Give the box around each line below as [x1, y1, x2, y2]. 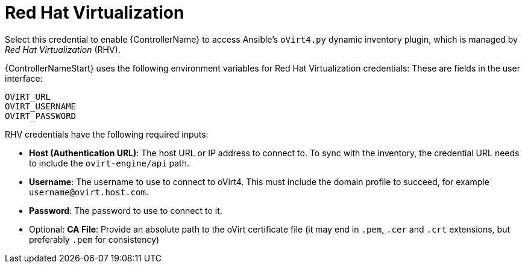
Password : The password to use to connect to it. [29, 205, 222, 216]
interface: [5, 73, 43, 84]
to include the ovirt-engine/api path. [29, 157, 189, 168]
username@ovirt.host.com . [29, 186, 148, 197]
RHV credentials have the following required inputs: [5, 129, 209, 139]
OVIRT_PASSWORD [5, 111, 77, 121]
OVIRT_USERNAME [5, 101, 77, 111]
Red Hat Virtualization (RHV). [5, 44, 121, 55]
